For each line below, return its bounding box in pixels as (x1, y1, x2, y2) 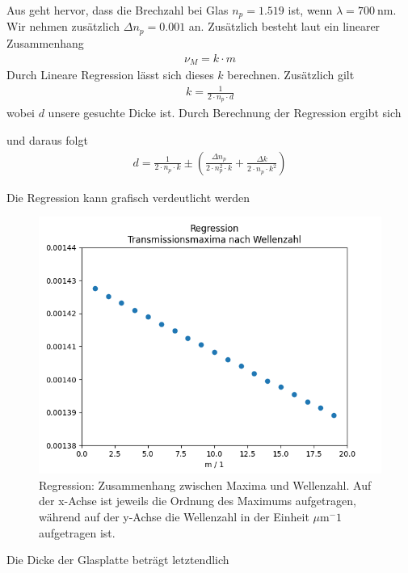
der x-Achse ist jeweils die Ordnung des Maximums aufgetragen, (39, 492, 356, 509)
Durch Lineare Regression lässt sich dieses (6, 65, 214, 82)
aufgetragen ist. (39, 524, 116, 541)
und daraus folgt (6, 131, 88, 148)
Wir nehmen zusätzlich (6, 18, 120, 35)
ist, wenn (288, 2, 333, 18)
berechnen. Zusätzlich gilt (227, 65, 355, 82)
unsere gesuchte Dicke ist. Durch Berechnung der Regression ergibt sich (48, 104, 402, 121)
